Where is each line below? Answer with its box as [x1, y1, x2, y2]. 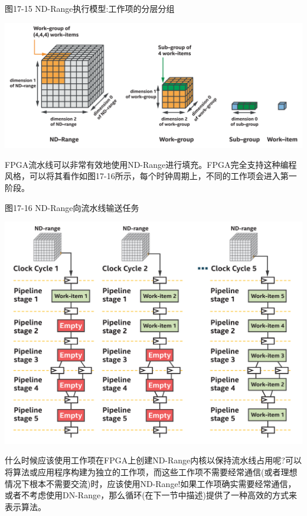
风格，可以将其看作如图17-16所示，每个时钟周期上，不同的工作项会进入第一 [5, 170, 297, 182]
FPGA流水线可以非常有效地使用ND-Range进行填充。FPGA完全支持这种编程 [5, 158, 297, 170]
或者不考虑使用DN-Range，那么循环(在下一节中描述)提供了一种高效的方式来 [5, 489, 298, 501]
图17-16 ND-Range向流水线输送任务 [5, 201, 139, 213]
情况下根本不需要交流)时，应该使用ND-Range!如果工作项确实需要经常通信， [5, 477, 296, 489]
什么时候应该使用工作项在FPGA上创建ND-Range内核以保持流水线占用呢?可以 [5, 454, 302, 466]
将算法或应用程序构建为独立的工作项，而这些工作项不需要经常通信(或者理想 [5, 465, 298, 478]
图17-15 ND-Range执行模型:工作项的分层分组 [5, 2, 175, 14]
